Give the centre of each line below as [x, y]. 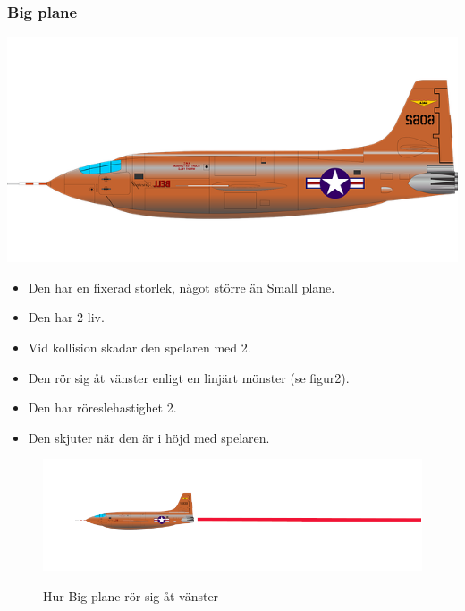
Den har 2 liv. [66, 317]
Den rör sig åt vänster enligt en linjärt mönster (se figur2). [189, 377]
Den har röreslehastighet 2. [102, 407]
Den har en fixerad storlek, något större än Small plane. [182, 287]
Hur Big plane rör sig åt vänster [131, 595]
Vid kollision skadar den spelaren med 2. [139, 347]
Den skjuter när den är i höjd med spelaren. [149, 437]
